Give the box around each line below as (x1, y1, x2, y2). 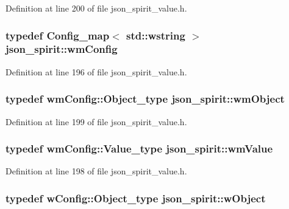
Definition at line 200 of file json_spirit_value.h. (5, 2, 187, 14)
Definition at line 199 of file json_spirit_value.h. (5, 115, 187, 128)
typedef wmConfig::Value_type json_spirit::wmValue (5, 141, 273, 156)
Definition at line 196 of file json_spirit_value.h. (5, 65, 187, 78)
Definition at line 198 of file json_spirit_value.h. (5, 165, 187, 177)
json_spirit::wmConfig (5, 41, 118, 57)
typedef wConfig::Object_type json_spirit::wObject (5, 190, 266, 205)
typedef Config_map (5, 27, 110, 43)
